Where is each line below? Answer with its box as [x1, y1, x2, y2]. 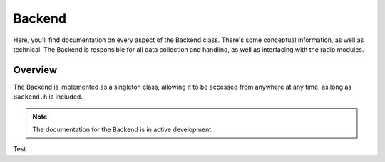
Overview [13, 64, 58, 76]
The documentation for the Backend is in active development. [32, 125, 213, 134]
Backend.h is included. [13, 92, 83, 101]
